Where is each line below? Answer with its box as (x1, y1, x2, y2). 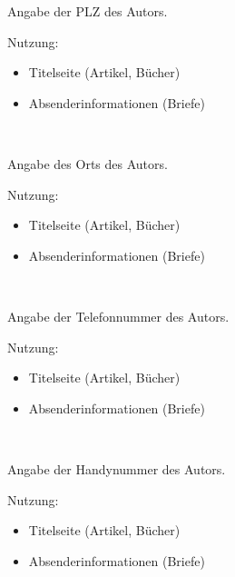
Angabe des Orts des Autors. (7, 154, 168, 173)
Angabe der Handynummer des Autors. (7, 459, 226, 478)
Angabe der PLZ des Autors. (7, 2, 168, 20)
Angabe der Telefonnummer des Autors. (7, 306, 230, 325)
